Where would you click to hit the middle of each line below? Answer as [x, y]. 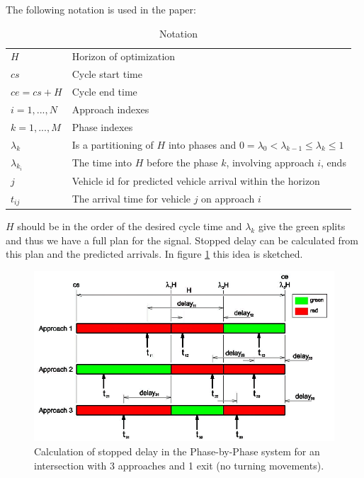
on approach [228, 199]
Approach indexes [110, 109]
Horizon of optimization [124, 56]
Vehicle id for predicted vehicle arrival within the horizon [196, 181]
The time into [102, 163]
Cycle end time [104, 92]
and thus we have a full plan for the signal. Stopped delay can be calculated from [182, 240]
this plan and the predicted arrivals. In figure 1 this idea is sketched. [154, 254]
